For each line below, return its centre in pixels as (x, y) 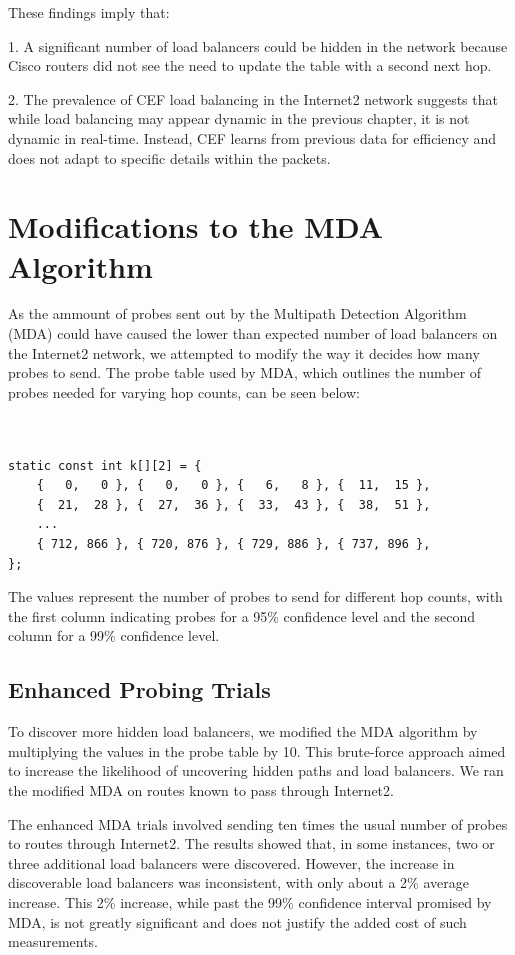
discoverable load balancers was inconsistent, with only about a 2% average (238, 882)
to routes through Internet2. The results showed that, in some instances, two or (251, 843)
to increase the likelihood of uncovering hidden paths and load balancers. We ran (256, 770)
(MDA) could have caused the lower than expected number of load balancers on (253, 333)
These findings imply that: (89, 12)
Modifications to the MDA (196, 226)
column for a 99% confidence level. (114, 635)
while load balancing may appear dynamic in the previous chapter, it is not (239, 118)
